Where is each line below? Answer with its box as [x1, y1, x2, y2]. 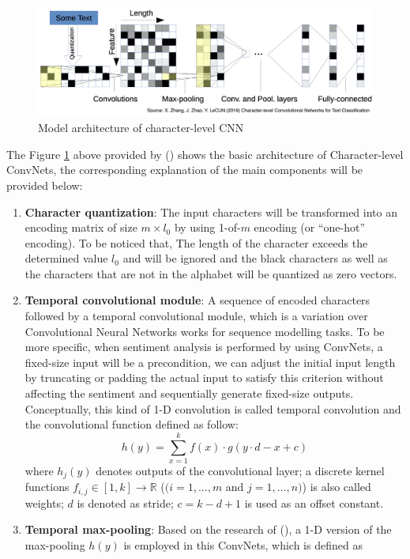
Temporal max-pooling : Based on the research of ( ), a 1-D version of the [24, 521, 392, 538]
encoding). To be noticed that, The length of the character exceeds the [24, 234, 368, 251]
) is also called [302, 478, 371, 495]
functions [24, 478, 70, 495]
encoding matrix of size [24, 219, 137, 236]
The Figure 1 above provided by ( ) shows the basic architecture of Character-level [6, 145, 404, 162]
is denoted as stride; [77, 494, 174, 511]
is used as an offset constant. [244, 494, 384, 511]
